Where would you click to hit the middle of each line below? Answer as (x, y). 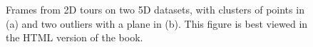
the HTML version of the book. (75, 37)
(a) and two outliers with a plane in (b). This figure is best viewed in (157, 23)
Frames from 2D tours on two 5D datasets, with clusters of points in (155, 9)
